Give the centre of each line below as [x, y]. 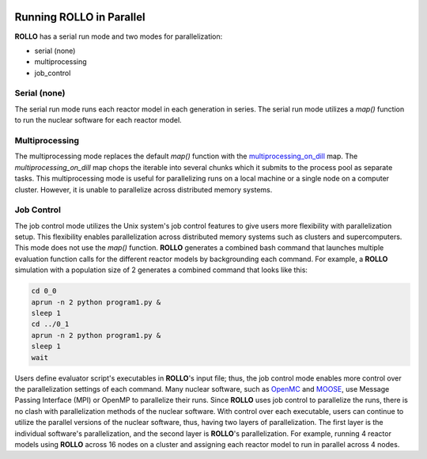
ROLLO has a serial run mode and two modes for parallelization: [119, 36]
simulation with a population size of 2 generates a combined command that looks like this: [161, 270]
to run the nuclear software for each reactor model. [98, 120]
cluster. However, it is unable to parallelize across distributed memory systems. [144, 189]
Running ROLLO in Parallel [80, 17]
